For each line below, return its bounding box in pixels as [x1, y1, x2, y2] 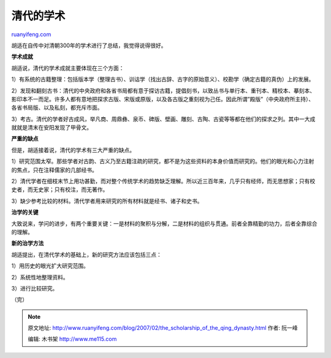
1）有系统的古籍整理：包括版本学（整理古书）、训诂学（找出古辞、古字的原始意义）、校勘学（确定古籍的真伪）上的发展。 [11, 75, 314, 83]
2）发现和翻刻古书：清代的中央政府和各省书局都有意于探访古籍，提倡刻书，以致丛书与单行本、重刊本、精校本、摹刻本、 [11, 86, 316, 94]
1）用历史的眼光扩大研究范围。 [11, 262, 89, 270]
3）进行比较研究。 [11, 284, 58, 292]
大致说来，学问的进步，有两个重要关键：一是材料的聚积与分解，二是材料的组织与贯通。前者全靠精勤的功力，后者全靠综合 [11, 219, 318, 227]
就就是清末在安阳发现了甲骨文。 [11, 124, 92, 131]
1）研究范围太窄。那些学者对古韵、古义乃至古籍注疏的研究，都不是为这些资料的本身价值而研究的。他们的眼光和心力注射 [11, 158, 314, 165]
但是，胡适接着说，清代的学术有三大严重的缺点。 [11, 146, 135, 153]
